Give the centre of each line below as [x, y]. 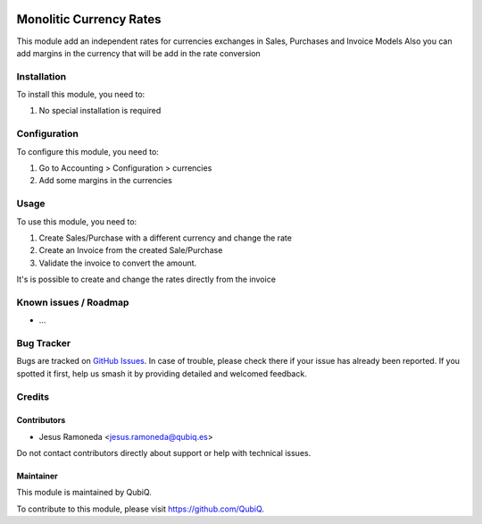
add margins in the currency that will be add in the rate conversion [138, 53]
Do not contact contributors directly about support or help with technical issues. [164, 453]
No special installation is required [100, 111]
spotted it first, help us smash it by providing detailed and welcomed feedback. [162, 373]
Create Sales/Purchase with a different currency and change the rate [165, 238]
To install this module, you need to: [81, 95]
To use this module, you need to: [77, 221]
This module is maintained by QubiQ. [84, 493]
